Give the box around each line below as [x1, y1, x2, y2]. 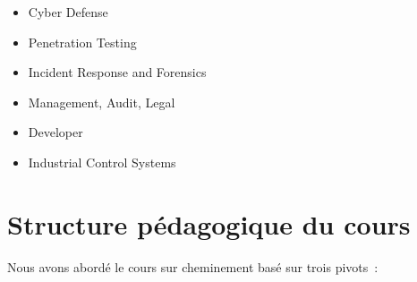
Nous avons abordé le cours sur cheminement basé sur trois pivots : [7, 257, 379, 276]
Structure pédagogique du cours [7, 205, 411, 242]
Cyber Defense [28, 3, 108, 21]
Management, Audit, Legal [28, 92, 175, 111]
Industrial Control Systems [28, 152, 176, 171]
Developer [28, 123, 83, 141]
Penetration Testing [28, 32, 137, 51]
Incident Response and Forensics [28, 63, 207, 81]
